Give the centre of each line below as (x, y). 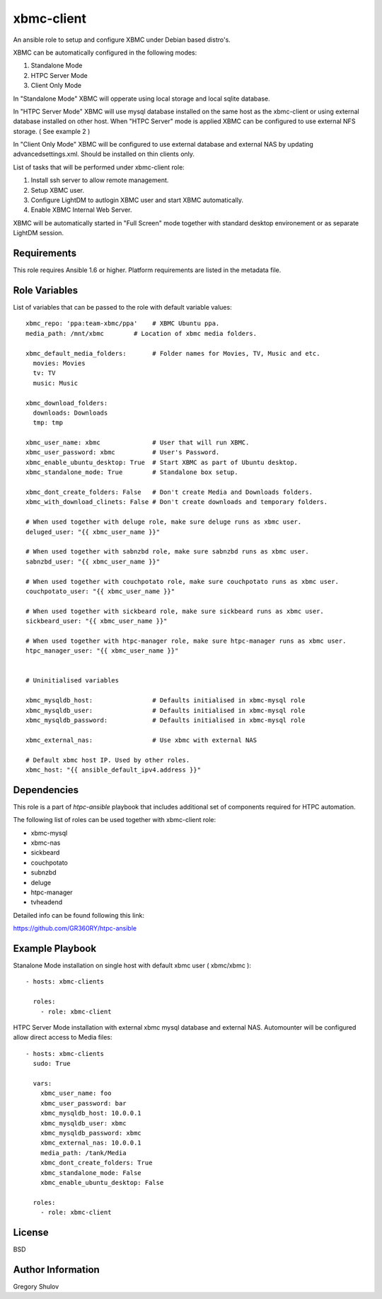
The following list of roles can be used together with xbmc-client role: (115, 820)
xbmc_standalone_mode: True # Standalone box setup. (132, 472)
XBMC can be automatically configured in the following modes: (105, 52)
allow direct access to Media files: (63, 1037)
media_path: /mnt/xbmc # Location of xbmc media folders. (141, 333)
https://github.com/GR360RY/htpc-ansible (75, 928)
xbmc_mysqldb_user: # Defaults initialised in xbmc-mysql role (166, 710)
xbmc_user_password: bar (83, 1103)
